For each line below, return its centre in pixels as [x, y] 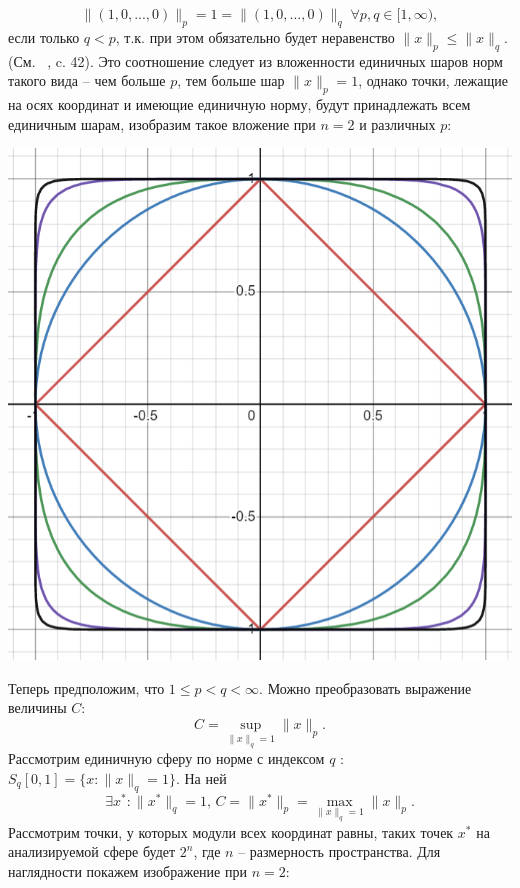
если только [44, 36]
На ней [205, 777]
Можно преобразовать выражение [369, 687]
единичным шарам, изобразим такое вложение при [162, 123]
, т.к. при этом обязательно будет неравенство [255, 36]
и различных [397, 123]
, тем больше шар [231, 80]
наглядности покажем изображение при [127, 870]
